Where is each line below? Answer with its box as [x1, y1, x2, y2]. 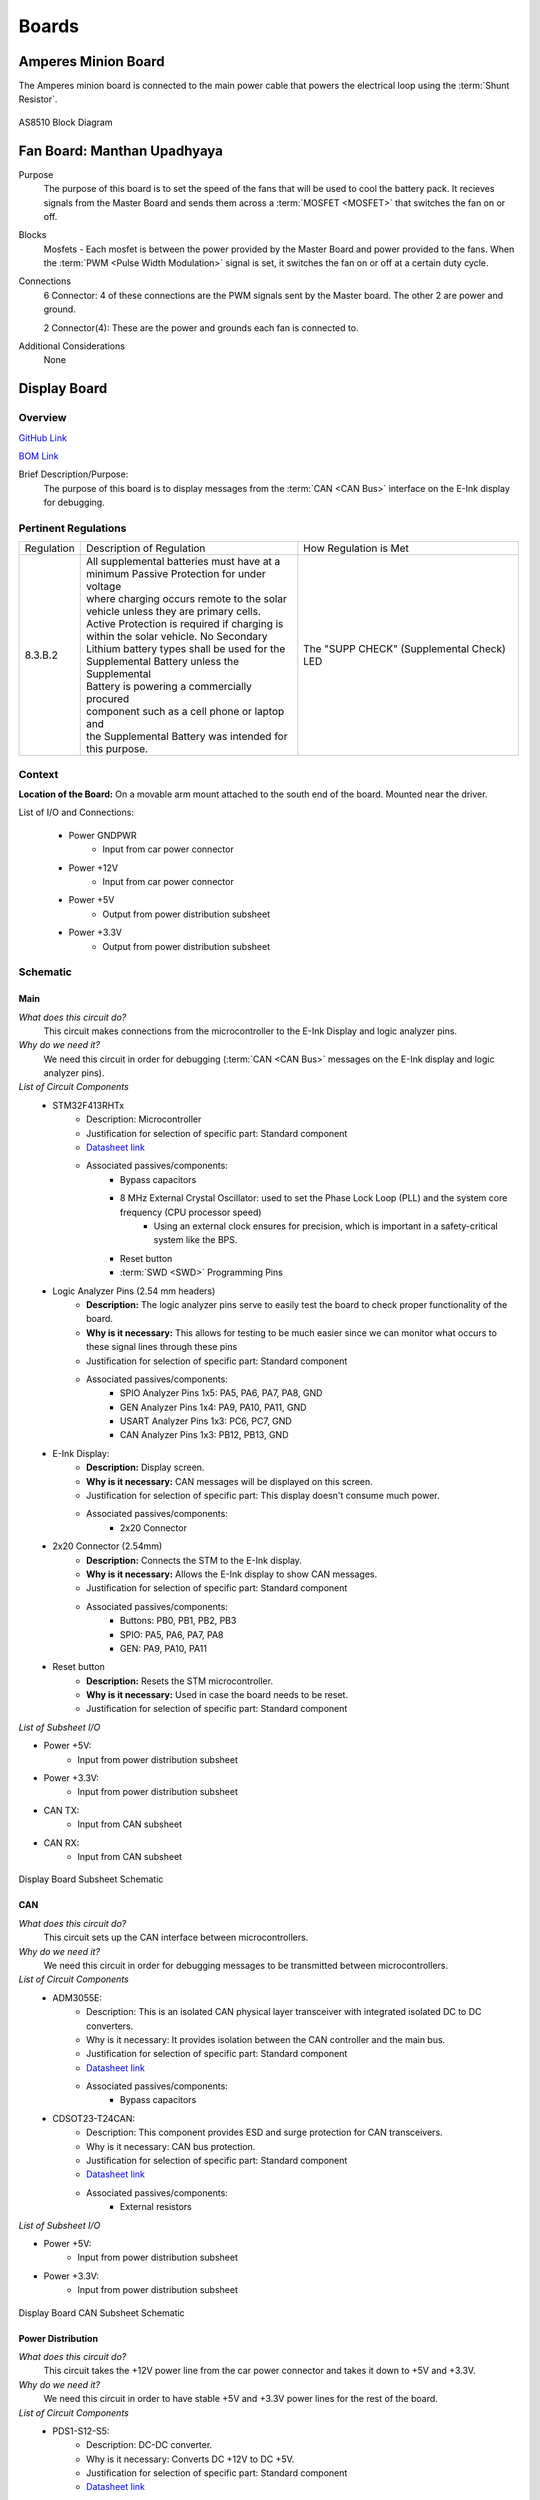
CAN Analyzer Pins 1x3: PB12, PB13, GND [120, 1429, 289, 1441]
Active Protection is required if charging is [85, 617, 284, 631]
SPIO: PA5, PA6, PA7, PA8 [120, 1628, 224, 1640]
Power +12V [68, 861, 119, 874]
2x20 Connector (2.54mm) [52, 1540, 163, 1552]
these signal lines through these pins [86, 1341, 238, 1353]
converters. [86, 2020, 134, 2032]
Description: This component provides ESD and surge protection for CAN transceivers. [86, 2126, 444, 2139]
